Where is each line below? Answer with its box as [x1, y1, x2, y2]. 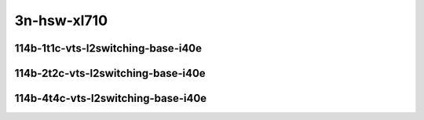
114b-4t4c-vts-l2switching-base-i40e [14, 92, 207, 105]
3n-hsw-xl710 [14, 12, 108, 29]
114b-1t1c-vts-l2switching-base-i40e [14, 42, 203, 55]
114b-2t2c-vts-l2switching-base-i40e [14, 67, 206, 80]
